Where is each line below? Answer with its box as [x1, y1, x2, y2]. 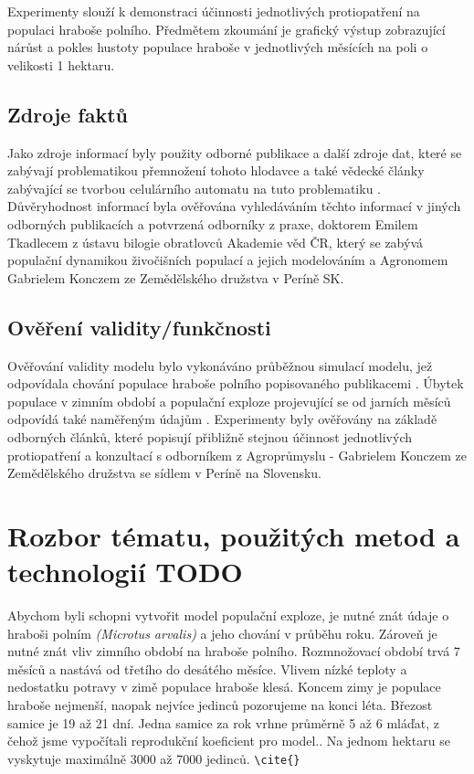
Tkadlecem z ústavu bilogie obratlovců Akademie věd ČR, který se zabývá [7, 232, 423, 251]
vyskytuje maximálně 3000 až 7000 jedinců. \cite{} [7, 748, 300, 768]
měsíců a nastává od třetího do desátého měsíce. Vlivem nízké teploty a [7, 659, 407, 678]
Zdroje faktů [7, 100, 129, 128]
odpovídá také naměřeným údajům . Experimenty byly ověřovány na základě [7, 409, 437, 429]
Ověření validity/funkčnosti [7, 313, 271, 341]
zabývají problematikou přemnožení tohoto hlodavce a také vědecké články [7, 161, 425, 180]
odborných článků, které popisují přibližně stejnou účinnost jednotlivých [7, 427, 413, 446]
